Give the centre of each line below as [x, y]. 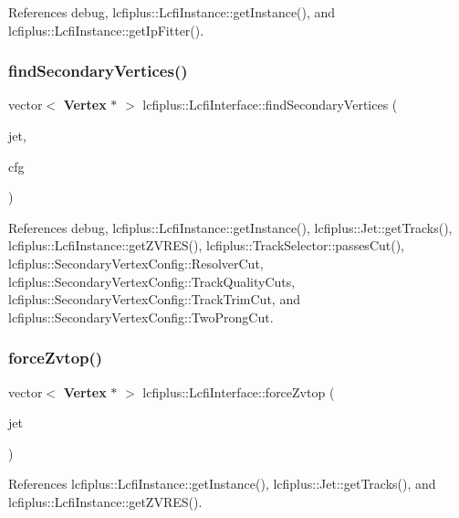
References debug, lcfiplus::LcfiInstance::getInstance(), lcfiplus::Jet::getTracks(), [230, 227]
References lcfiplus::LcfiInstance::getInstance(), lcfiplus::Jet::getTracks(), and [222, 484]
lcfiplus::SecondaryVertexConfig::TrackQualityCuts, [152, 281]
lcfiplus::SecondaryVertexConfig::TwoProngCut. [141, 317]
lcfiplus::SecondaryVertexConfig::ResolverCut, [136, 263]
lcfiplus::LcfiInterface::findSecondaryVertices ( [270, 105]
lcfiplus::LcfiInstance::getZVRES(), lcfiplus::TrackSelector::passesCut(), [206, 245]
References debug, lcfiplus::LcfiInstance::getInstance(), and [172, 12]
